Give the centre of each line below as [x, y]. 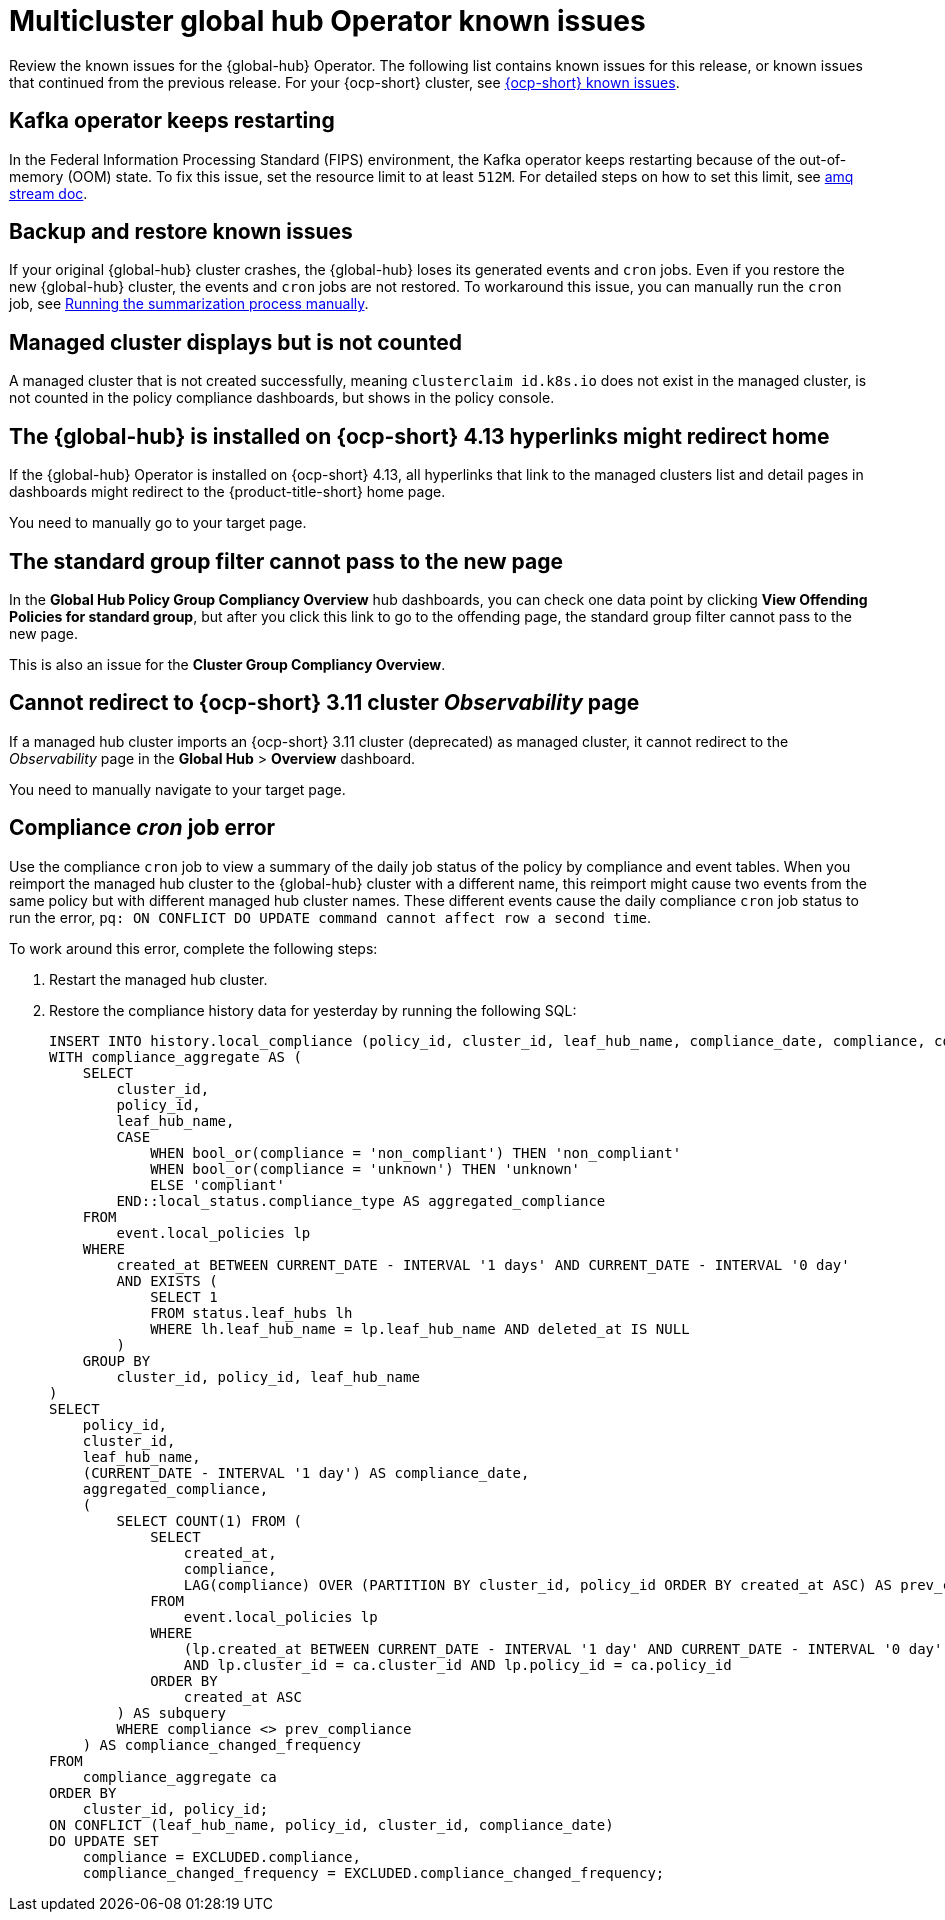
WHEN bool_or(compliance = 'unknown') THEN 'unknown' [365, 1168]
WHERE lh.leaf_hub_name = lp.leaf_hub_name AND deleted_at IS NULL [420, 1328]
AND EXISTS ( [167, 1280]
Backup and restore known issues [181, 232]
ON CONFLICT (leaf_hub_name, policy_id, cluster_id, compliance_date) [331, 1824]
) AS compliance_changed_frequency [221, 1744]
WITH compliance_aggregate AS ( [175, 1056]
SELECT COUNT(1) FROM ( [209, 1520]
